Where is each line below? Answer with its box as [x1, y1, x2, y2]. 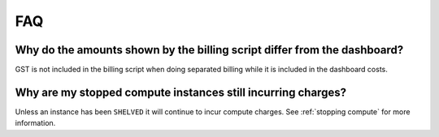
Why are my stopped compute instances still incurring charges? [15, 85, 347, 99]
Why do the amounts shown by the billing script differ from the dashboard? [15, 43, 404, 57]
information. [15, 118, 56, 128]
